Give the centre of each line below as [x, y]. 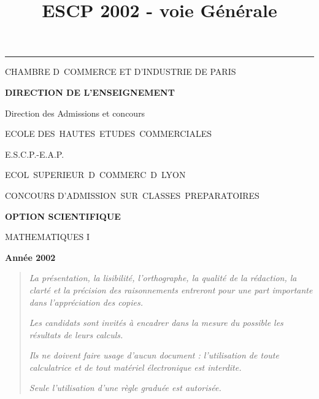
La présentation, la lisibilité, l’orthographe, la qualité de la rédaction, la [163, 278]
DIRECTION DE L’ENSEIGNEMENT [90, 92]
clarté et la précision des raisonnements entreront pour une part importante [171, 289]
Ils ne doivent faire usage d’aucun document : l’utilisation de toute [154, 355]
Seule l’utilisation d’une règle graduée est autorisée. [125, 388]
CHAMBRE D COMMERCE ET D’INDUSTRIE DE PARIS [121, 72]
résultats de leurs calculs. [76, 334]
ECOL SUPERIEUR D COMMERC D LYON [95, 175]
